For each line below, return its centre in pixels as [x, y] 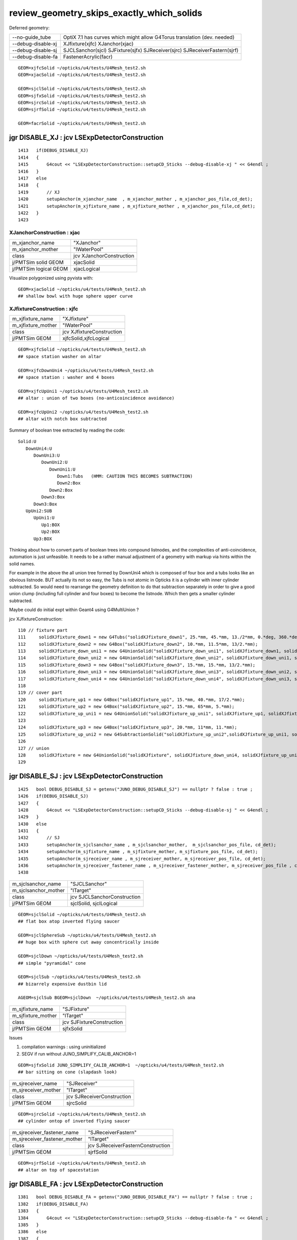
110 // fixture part [43, 630]
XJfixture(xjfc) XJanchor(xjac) [98, 44]
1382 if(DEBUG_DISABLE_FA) [53, 1204]
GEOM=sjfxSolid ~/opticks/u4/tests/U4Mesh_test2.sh [82, 96]
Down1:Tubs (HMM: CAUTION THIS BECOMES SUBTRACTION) [125, 476]
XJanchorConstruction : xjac [45, 233]
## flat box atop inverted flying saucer [69, 922]
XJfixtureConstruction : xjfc [44, 309]
